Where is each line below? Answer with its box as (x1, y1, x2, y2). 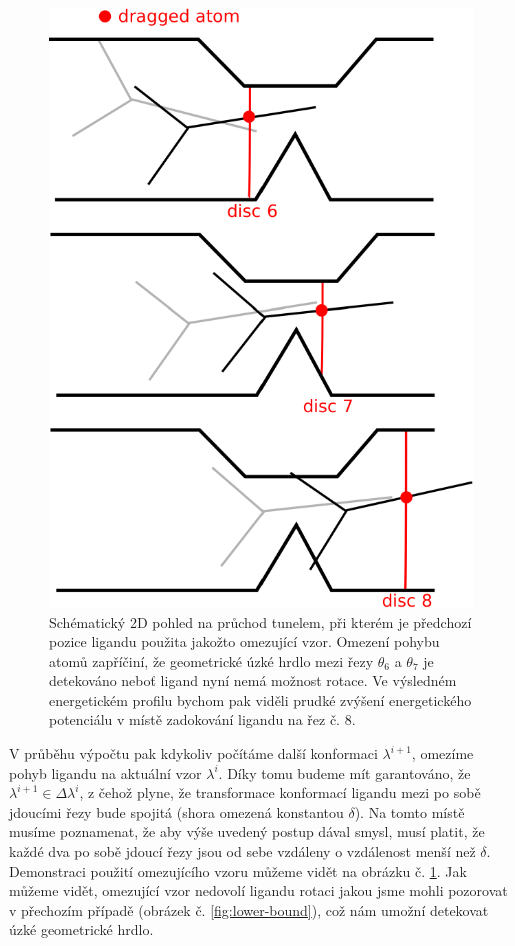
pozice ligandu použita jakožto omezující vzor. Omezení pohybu (49, 631, 440, 652)
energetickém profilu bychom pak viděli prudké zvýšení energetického (49, 689, 472, 710)
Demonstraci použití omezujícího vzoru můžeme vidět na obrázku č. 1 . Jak (9, 860, 467, 881)
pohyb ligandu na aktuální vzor (9, 762, 202, 783)
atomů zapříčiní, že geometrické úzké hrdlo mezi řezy (49, 650, 374, 671)
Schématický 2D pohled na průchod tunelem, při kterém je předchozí (49, 611, 472, 632)
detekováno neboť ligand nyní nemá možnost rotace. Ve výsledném (49, 670, 457, 691)
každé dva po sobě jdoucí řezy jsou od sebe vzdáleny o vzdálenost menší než (9, 841, 476, 862)
